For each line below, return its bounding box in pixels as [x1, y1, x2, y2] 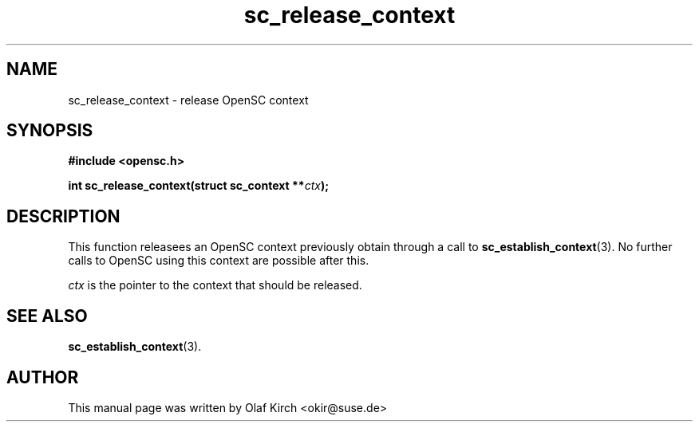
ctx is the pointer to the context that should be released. [68, 278, 362, 293]
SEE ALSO [6, 305, 88, 326]
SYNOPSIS [6, 120, 93, 141]
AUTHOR [6, 367, 79, 387]
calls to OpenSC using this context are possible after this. [68, 253, 369, 268]
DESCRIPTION [6, 206, 120, 226]
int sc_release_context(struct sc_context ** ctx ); [68, 179, 329, 193]
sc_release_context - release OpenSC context [68, 92, 309, 107]
